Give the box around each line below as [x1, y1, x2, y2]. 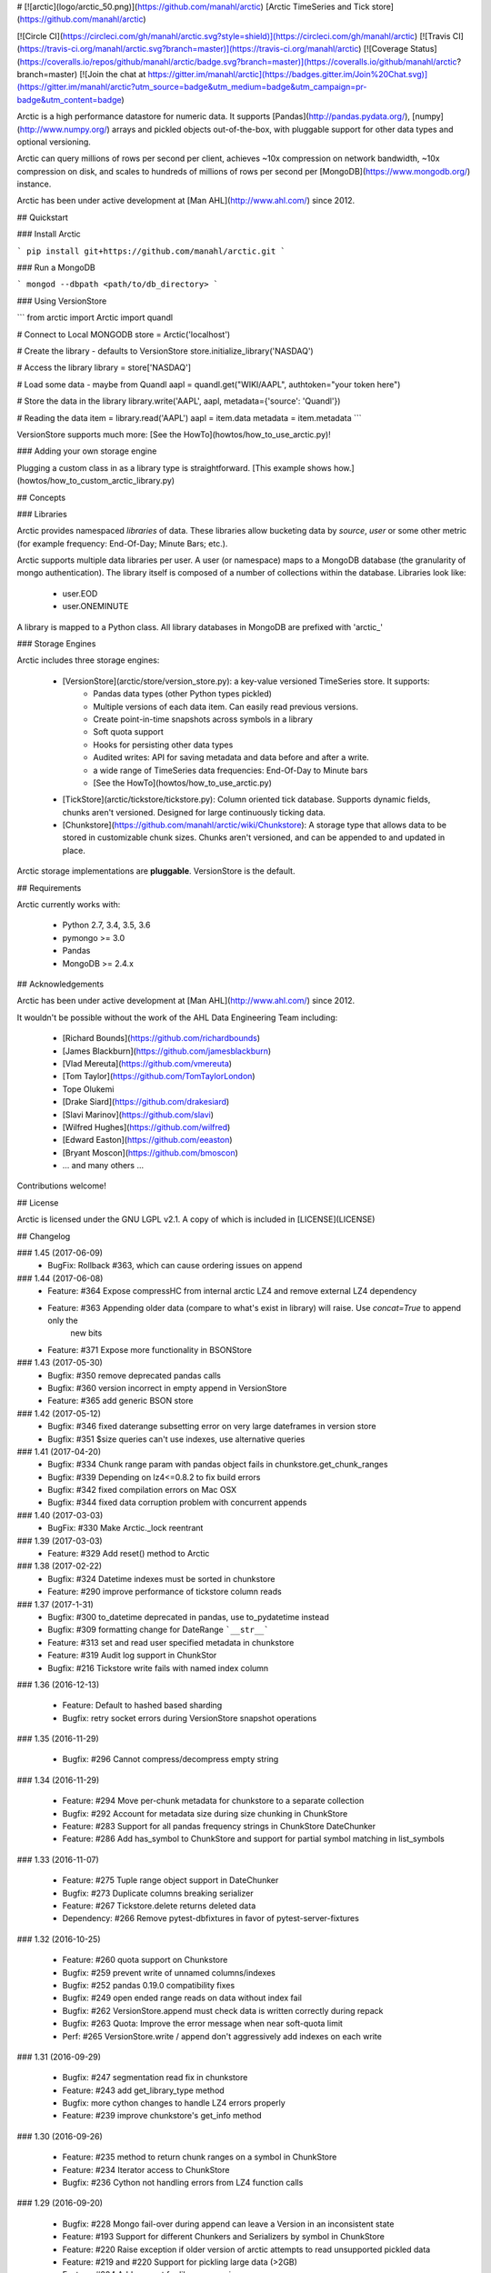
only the [47, 1315, 78, 1326]
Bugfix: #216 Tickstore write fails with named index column [47, 1662, 269, 1673]
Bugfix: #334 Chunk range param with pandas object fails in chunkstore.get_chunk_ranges [47, 1459, 388, 1470]
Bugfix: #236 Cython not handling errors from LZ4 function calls [62, 2178, 304, 2188]
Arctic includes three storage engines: [16, 655, 160, 666]
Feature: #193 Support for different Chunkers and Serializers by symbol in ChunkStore [62, 2231, 386, 2242]
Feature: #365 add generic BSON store [47, 1396, 194, 1407]
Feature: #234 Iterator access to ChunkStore [62, 2164, 230, 2175]
